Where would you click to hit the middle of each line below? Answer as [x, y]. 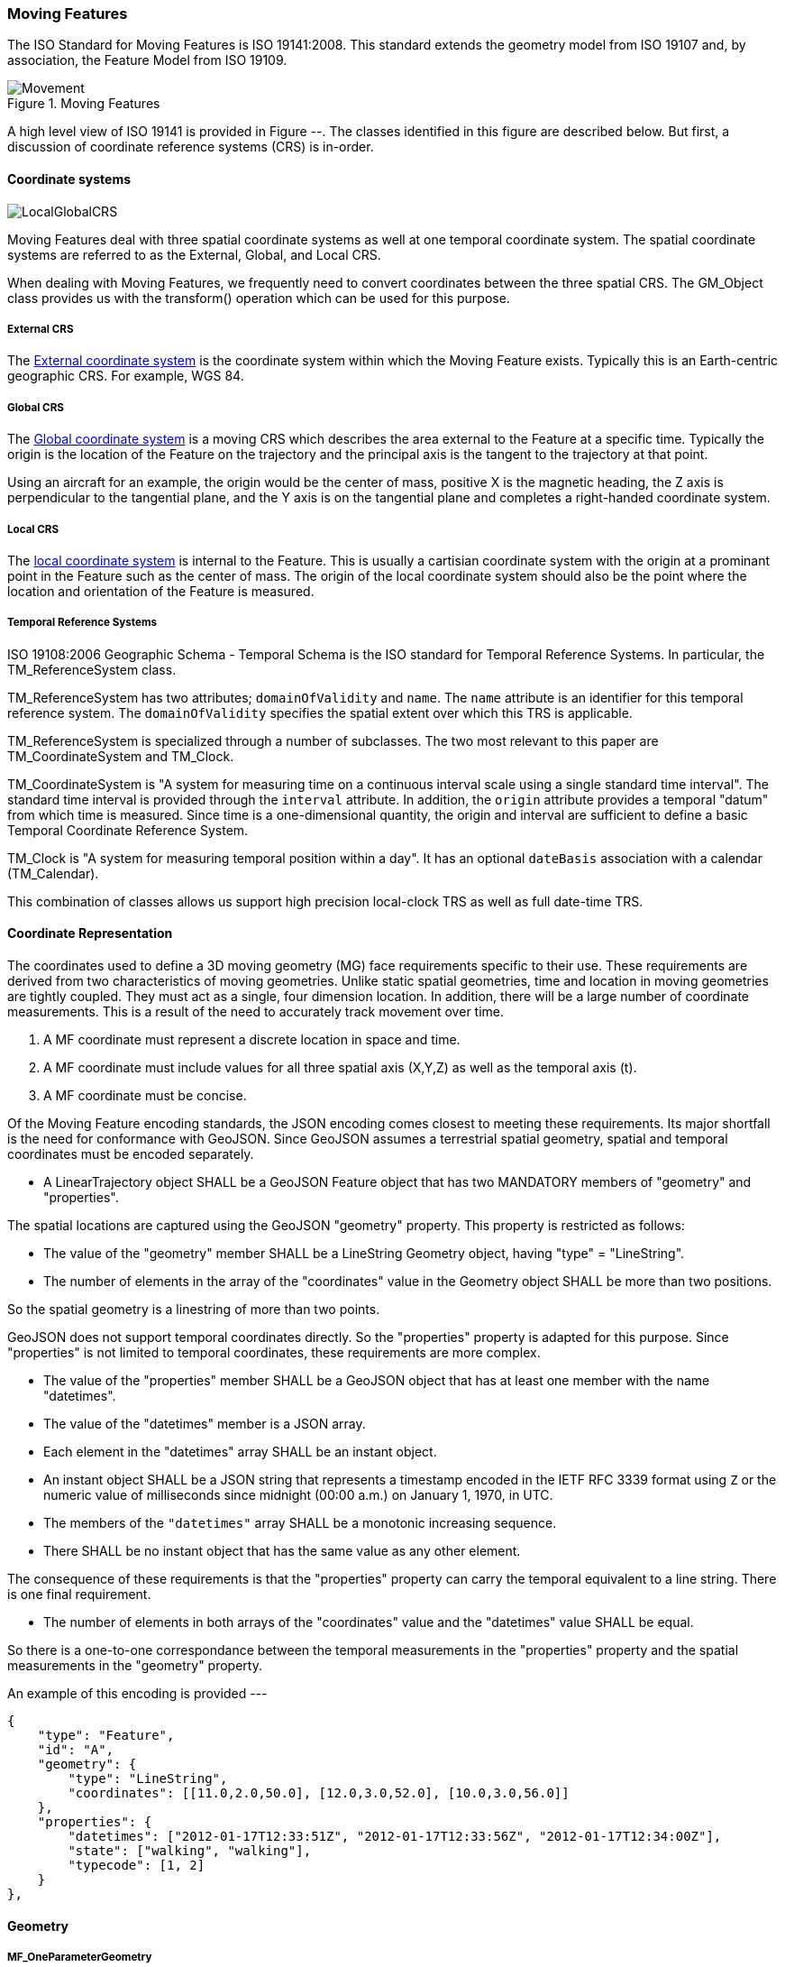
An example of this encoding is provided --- [137, 1693]
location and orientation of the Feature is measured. [161, 591]
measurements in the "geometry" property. [135, 1665]
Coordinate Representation [90, 933]
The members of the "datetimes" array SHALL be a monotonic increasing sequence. [300, 1522]
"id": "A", [76, 1749]
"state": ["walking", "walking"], [190, 1850]
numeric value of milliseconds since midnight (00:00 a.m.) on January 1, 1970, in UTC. [298, 1494]
